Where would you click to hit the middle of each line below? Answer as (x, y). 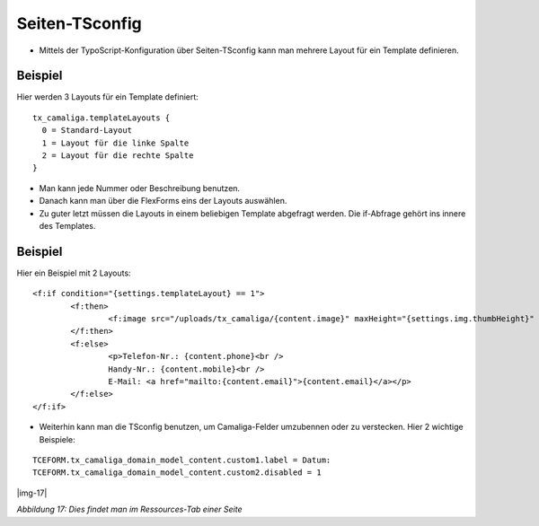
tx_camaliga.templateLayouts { (102, 118)
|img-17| (32, 493)
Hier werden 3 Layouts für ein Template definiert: (108, 97)
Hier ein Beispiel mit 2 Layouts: (74, 273)
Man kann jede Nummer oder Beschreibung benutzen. (140, 188)
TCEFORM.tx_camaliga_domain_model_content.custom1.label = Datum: (182, 460)
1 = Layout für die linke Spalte (115, 143)
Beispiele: (57, 439)
